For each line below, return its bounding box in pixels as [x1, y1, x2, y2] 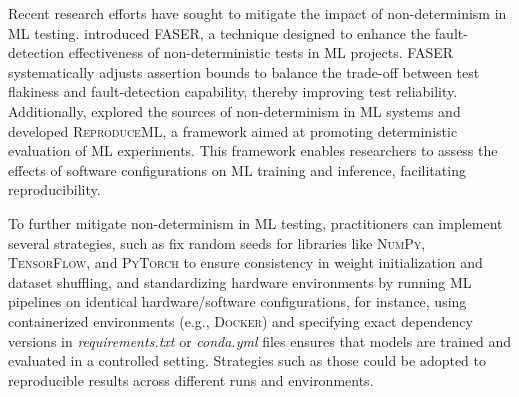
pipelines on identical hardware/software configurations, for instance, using [8, 291, 467, 312]
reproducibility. [8, 179, 101, 200]
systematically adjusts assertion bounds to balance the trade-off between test [8, 61, 480, 82]
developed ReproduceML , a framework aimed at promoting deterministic [8, 120, 458, 141]
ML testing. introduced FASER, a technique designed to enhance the [8, 22, 431, 43]
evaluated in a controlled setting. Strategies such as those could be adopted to [8, 350, 487, 371]
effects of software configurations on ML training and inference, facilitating [8, 159, 466, 180]
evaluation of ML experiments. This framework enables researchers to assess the [8, 140, 498, 161]
